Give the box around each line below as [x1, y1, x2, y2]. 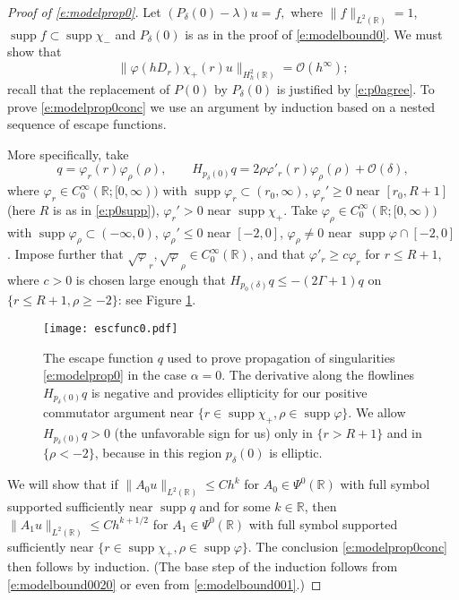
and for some [199, 497, 271, 516]
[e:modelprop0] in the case [43, 365, 186, 384]
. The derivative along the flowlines [221, 365, 415, 384]
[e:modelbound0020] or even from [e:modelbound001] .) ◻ [7, 574, 322, 593]
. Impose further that [7, 244, 124, 263]
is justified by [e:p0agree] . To [276, 79, 435, 98]
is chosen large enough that [75, 270, 226, 289]
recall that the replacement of [7, 79, 170, 98]
